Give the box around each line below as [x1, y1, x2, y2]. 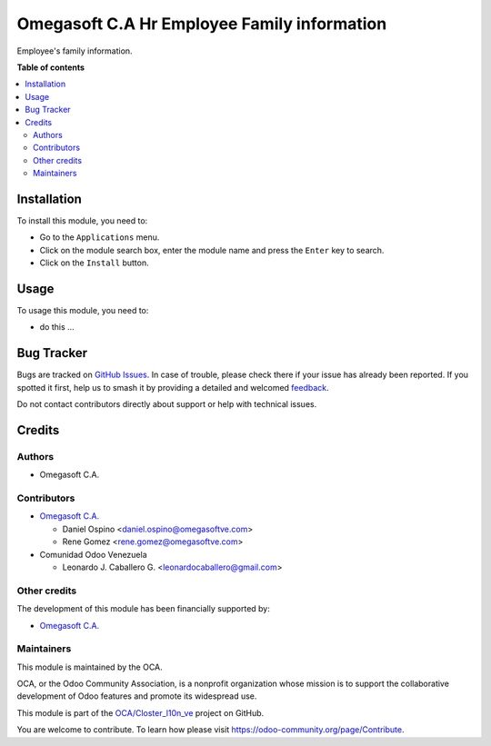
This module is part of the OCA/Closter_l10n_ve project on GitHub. [16, 707, 265, 718]
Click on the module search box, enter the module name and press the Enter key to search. [39, 244, 385, 255]
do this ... [39, 322, 75, 333]
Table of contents [16, 62, 85, 73]
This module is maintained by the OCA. [16, 661, 163, 672]
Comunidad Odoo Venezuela [39, 549, 147, 560]
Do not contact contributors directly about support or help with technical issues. [16, 399, 317, 410]
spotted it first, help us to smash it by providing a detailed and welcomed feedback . [16, 382, 329, 393]
